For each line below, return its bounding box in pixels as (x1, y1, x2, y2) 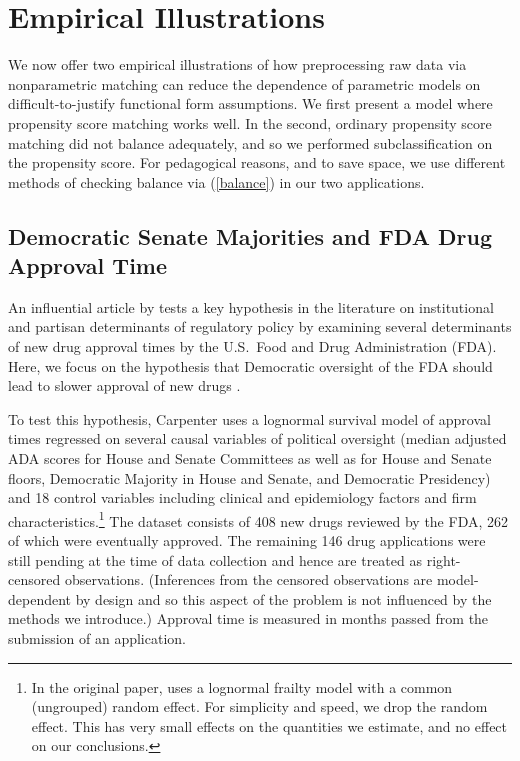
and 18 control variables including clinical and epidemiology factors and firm (8, 487, 477, 508)
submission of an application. (8, 628, 186, 649)
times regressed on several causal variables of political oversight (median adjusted (8, 428, 507, 449)
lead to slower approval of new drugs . (8, 375, 241, 396)
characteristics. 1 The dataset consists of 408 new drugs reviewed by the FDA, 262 (8, 507, 508, 531)
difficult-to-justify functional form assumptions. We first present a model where (8, 93, 493, 114)
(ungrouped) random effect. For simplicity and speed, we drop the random (31, 696, 488, 717)
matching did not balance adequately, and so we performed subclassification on (8, 132, 493, 153)
